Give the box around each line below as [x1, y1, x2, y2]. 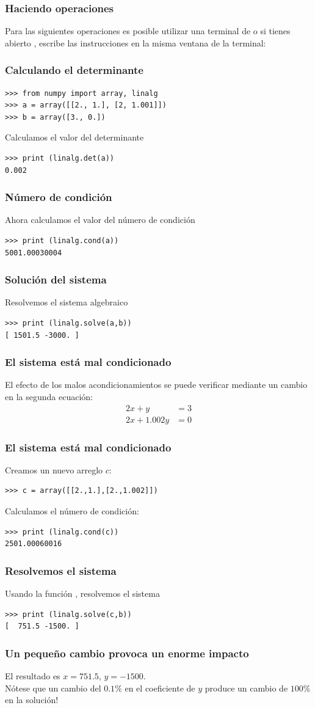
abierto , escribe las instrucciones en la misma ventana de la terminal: [5, 36, 266, 49]
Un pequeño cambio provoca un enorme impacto [5, 645, 249, 660]
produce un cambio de [205, 681, 288, 694]
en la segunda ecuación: [5, 390, 93, 403]
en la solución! [5, 693, 59, 706]
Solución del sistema [5, 272, 107, 287]
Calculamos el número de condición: [5, 505, 139, 517]
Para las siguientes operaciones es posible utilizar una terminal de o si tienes [5, 24, 291, 37]
